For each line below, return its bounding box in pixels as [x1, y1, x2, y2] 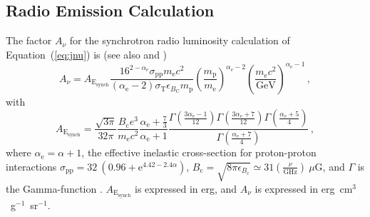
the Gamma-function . [6, 181, 103, 196]
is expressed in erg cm [255, 181, 353, 196]
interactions [6, 158, 57, 173]
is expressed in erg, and [135, 181, 237, 196]
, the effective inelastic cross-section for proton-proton [81, 145, 317, 160]
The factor [6, 33, 52, 48]
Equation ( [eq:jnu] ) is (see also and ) [6, 46, 168, 61]
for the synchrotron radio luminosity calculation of [69, 33, 290, 48]
